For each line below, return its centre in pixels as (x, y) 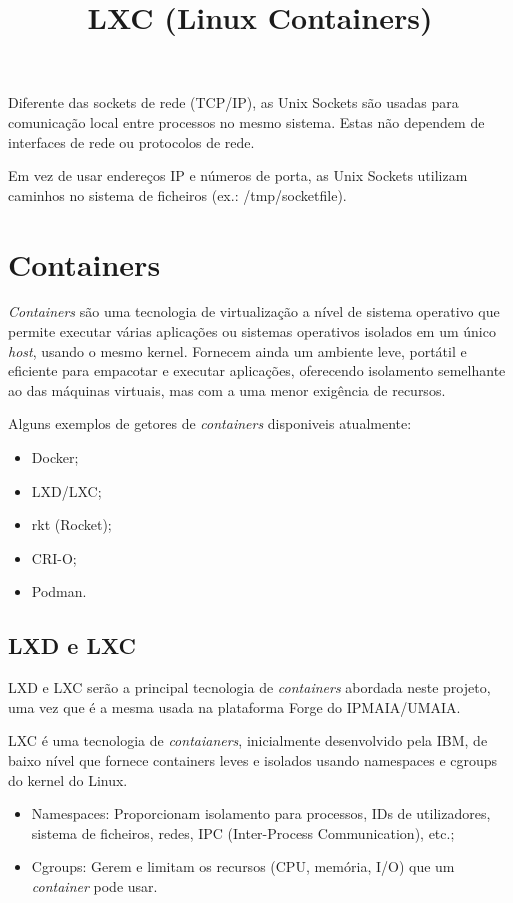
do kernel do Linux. (68, 779)
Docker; (55, 457)
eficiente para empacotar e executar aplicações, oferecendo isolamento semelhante (257, 370)
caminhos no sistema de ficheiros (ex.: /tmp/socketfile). (177, 194)
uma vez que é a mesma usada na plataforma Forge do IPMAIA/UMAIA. (234, 706)
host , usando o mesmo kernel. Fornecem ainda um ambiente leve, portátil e (237, 350)
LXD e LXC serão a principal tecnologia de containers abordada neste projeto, (249, 687)
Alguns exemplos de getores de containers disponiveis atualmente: (210, 423)
